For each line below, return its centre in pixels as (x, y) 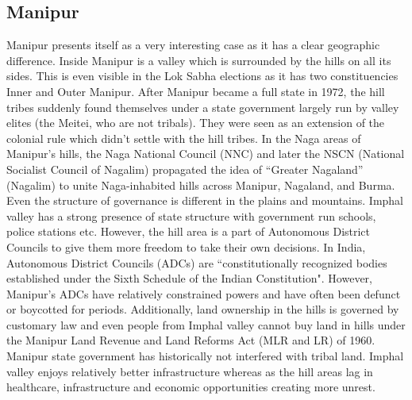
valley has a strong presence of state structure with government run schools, (191, 215)
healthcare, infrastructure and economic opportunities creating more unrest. (191, 387)
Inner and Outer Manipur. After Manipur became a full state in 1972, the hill (196, 91)
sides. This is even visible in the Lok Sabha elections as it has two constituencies (202, 76)
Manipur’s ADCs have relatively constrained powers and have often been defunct (204, 293)
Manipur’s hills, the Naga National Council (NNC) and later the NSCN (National (206, 154)
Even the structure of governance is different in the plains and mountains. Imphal (205, 200)
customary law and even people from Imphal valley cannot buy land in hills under (206, 324)
